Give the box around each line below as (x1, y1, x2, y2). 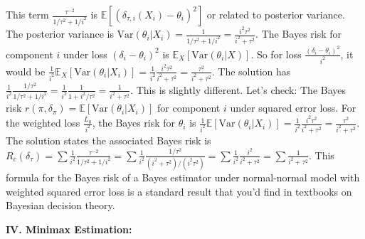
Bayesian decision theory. (6, 198, 115, 213)
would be (6, 63, 46, 78)
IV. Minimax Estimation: (6, 221, 132, 236)
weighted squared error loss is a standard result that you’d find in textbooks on (6, 184, 352, 198)
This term (6, 7, 49, 21)
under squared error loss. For (230, 100, 356, 115)
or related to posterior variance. (206, 7, 345, 21)
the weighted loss (6, 115, 80, 130)
